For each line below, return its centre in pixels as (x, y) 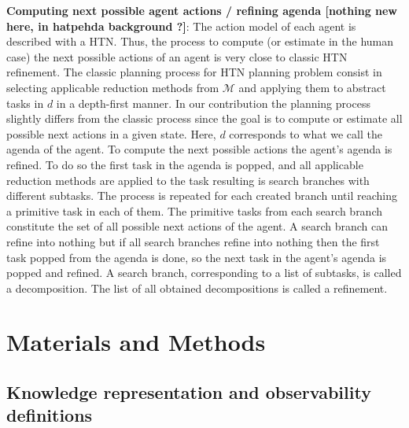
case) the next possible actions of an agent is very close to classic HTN (177, 56)
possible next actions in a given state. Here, (111, 133)
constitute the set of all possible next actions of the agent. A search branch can (197, 226)
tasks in (25, 103)
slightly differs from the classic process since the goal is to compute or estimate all (204, 118)
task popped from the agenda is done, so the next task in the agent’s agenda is (197, 257)
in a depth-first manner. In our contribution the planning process (213, 103)
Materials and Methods (136, 342)
